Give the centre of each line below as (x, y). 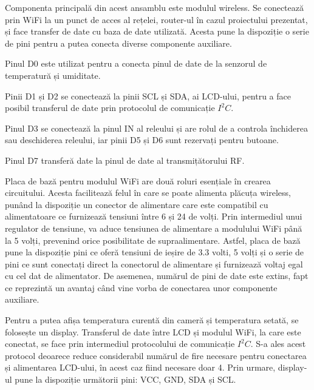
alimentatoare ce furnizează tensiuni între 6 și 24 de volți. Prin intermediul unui (154, 216)
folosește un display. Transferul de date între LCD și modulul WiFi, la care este (153, 331)
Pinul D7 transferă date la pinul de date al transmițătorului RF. (125, 160)
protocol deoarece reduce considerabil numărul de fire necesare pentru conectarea (156, 355)
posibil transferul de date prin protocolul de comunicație (110, 108)
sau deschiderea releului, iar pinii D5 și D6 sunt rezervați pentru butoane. (142, 140)
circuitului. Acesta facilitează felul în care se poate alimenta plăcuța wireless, (148, 193)
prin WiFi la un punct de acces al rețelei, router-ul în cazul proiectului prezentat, (156, 19)
